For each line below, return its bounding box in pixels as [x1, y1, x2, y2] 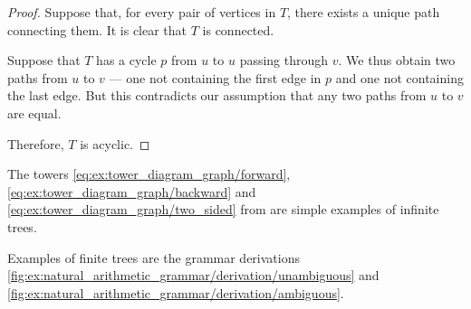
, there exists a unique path [287, 3, 440, 21]
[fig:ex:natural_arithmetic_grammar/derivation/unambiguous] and [7, 266, 380, 285]
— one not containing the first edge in [109, 68, 322, 87]
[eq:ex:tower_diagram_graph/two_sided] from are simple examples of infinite [7, 200, 439, 219]
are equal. [7, 103, 62, 122]
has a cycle [96, 51, 157, 70]
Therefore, [7, 134, 64, 153]
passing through [239, 51, 329, 70]
